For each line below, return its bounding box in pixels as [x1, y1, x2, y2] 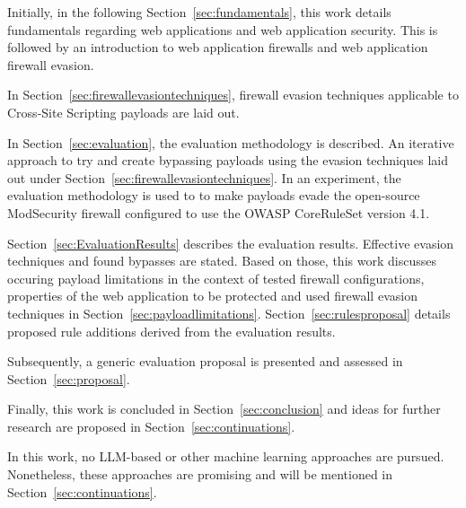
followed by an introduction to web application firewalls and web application [7, 38, 428, 57]
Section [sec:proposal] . [7, 369, 130, 388]
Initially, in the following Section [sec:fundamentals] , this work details [7, 3, 391, 21]
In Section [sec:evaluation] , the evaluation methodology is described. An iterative [7, 133, 454, 152]
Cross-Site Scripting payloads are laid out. [7, 102, 240, 121]
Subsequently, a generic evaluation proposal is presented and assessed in [7, 352, 403, 371]
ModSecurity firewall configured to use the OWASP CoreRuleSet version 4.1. [7, 203, 430, 222]
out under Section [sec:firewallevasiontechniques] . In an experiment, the [7, 168, 401, 187]
